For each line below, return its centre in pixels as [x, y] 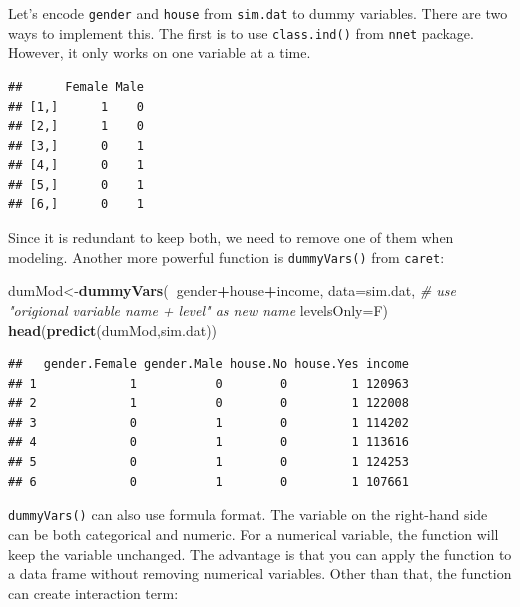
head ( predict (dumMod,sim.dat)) [113, 329]
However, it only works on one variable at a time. [159, 52]
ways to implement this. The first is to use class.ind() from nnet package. [241, 32]
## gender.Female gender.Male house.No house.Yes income [208, 364]
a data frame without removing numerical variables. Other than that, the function [260, 573]
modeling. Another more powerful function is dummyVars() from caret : [226, 256]
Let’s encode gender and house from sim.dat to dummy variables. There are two [258, 13]
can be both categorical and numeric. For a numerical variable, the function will [253, 533]
